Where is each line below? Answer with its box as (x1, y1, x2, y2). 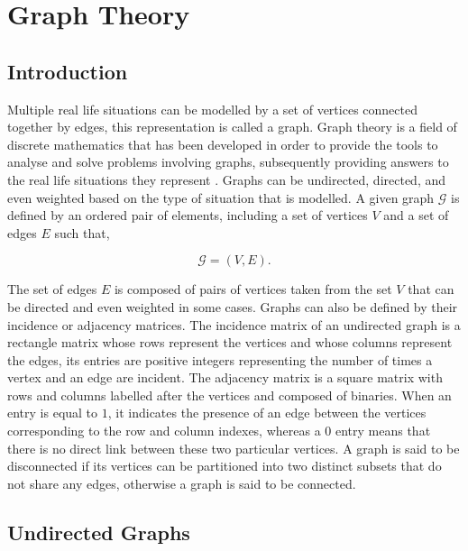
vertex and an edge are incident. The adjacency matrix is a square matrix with (7, 368, 443, 387)
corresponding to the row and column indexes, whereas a (7, 421, 321, 440)
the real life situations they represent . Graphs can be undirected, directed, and (7, 170, 446, 188)
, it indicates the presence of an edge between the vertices (107, 403, 427, 422)
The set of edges (7, 280, 97, 298)
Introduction (7, 57, 128, 85)
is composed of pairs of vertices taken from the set (114, 280, 392, 298)
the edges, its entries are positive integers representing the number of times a (7, 350, 433, 369)
